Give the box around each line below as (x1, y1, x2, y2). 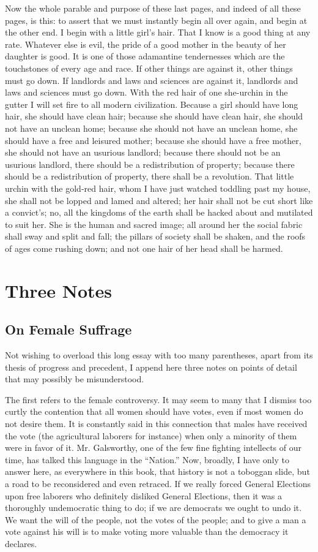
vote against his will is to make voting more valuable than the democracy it (5, 525, 289, 538)
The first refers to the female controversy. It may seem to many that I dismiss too (5, 393, 312, 406)
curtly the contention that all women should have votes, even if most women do (5, 405, 303, 418)
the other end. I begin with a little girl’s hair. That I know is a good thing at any (5, 26, 311, 39)
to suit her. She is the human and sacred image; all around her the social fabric (5, 217, 303, 230)
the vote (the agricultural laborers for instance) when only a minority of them (5, 429, 297, 442)
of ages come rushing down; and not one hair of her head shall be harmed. (5, 241, 283, 254)
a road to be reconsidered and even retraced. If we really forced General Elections (5, 477, 311, 490)
